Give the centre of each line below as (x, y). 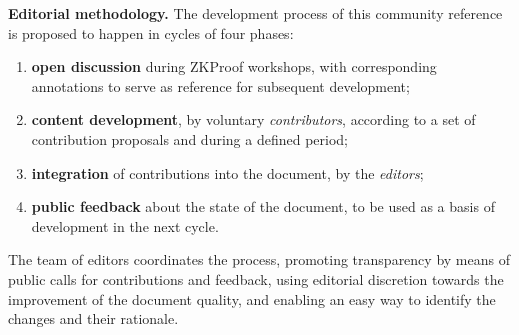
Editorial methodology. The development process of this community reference (255, 13)
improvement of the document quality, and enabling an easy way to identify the (252, 298)
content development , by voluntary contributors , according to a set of (253, 119)
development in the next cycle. (125, 225)
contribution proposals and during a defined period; (189, 138)
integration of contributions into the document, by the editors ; (227, 172)
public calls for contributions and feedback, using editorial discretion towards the (256, 278)
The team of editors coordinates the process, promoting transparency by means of (259, 259)
